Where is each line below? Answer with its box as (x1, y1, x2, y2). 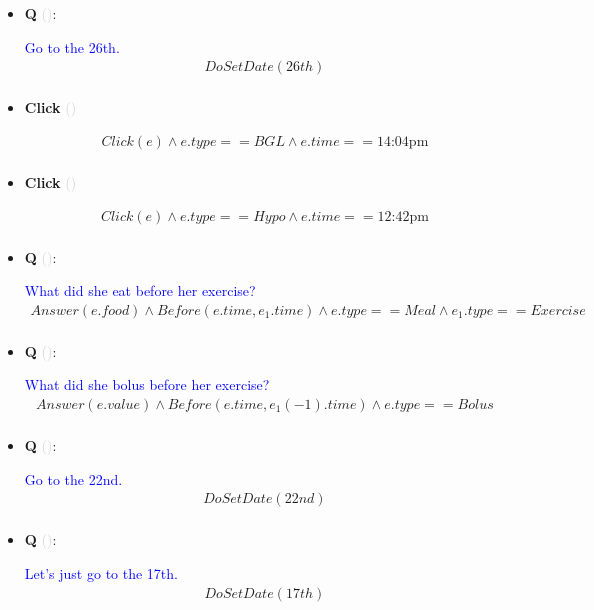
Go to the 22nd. (24, 468, 123, 489)
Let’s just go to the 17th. (24, 562, 178, 583)
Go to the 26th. (24, 36, 120, 57)
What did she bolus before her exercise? (24, 374, 270, 395)
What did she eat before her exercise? (24, 280, 256, 301)
